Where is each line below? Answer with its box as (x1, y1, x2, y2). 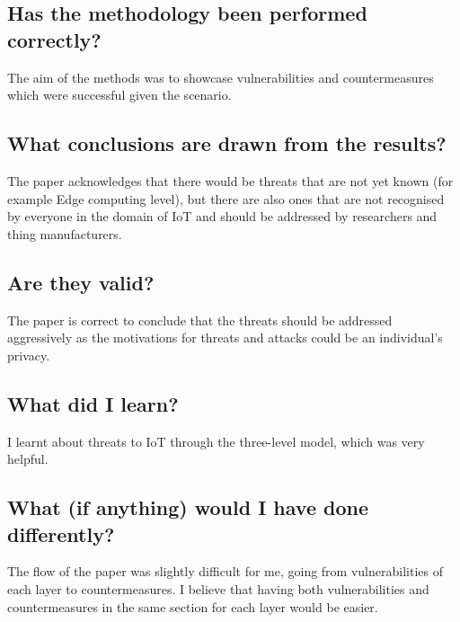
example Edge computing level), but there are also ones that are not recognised (7, 189, 445, 208)
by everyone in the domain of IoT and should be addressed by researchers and (7, 207, 438, 226)
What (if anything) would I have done (7, 493, 369, 521)
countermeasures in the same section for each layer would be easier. (7, 597, 378, 616)
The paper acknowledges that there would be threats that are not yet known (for (7, 171, 454, 190)
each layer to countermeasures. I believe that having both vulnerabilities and (7, 579, 429, 598)
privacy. (7, 345, 50, 364)
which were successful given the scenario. (7, 85, 232, 104)
